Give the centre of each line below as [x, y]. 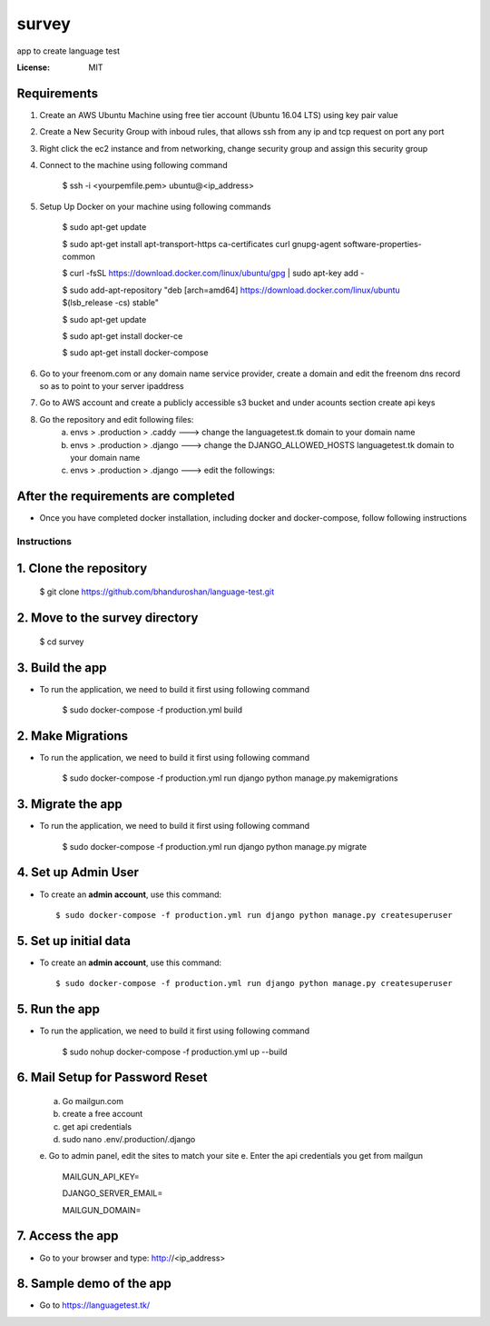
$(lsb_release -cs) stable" [110, 303]
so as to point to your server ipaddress [112, 386]
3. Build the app [62, 668]
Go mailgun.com [93, 1101]
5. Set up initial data [74, 941]
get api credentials [97, 1126]
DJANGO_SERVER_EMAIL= [113, 1193]
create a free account [103, 1114]
